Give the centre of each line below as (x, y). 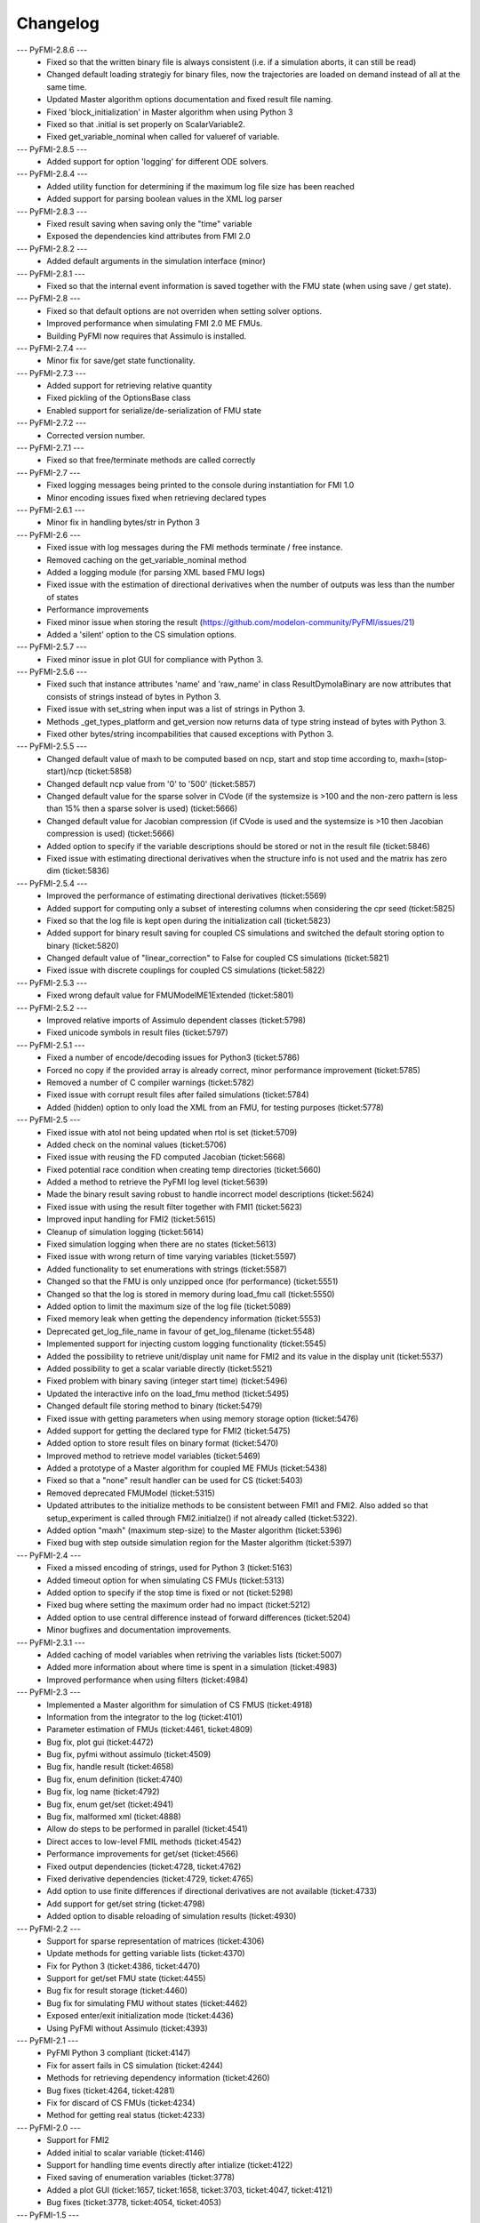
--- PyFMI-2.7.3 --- (51, 373)
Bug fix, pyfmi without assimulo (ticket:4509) (129, 1754)
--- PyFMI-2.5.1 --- (51, 1045)
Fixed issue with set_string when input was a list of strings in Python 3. (176, 709)
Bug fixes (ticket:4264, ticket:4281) (111, 2091)
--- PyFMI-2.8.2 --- (52, 248)
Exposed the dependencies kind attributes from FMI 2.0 (148, 237)
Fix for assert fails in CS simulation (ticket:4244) (135, 2065)
